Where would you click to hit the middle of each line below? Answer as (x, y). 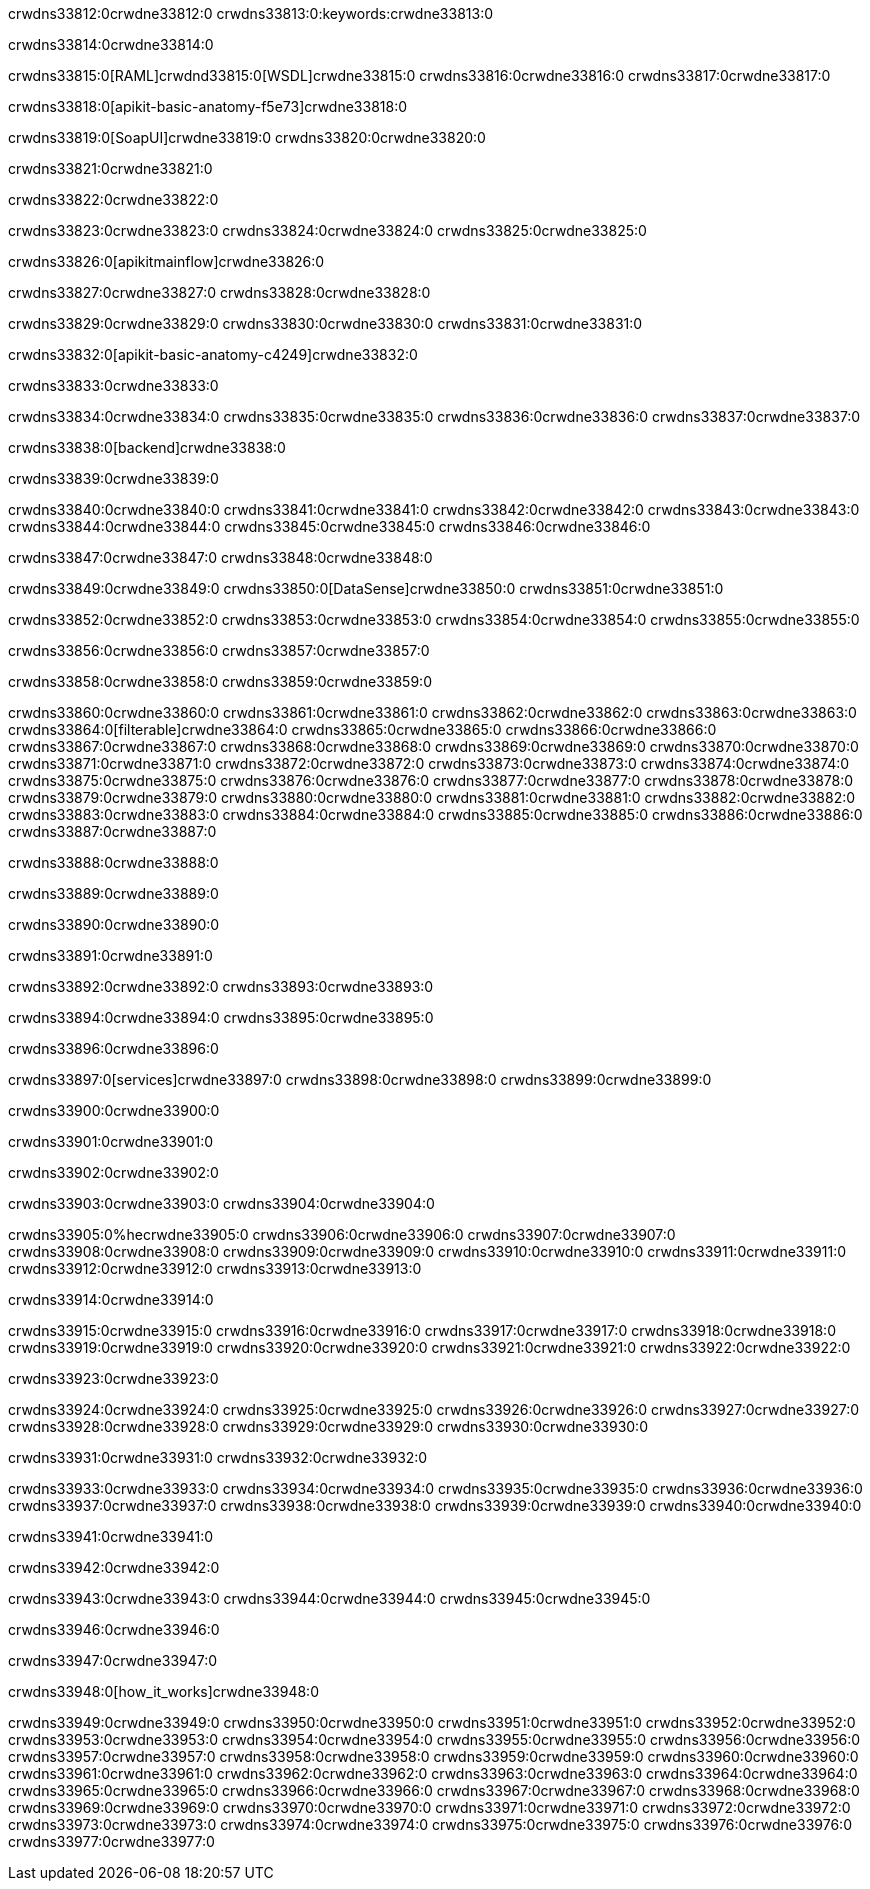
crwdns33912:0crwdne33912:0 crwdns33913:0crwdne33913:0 (215, 1268)
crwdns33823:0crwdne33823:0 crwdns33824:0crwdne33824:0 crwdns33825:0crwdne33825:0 (327, 230)
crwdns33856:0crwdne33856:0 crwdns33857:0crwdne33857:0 (219, 650)
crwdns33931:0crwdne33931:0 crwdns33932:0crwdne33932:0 (218, 1457)
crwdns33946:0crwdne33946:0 (114, 1629)
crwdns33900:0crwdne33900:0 (114, 1110)
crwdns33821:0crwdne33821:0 (110, 168)
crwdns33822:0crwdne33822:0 (113, 199)
